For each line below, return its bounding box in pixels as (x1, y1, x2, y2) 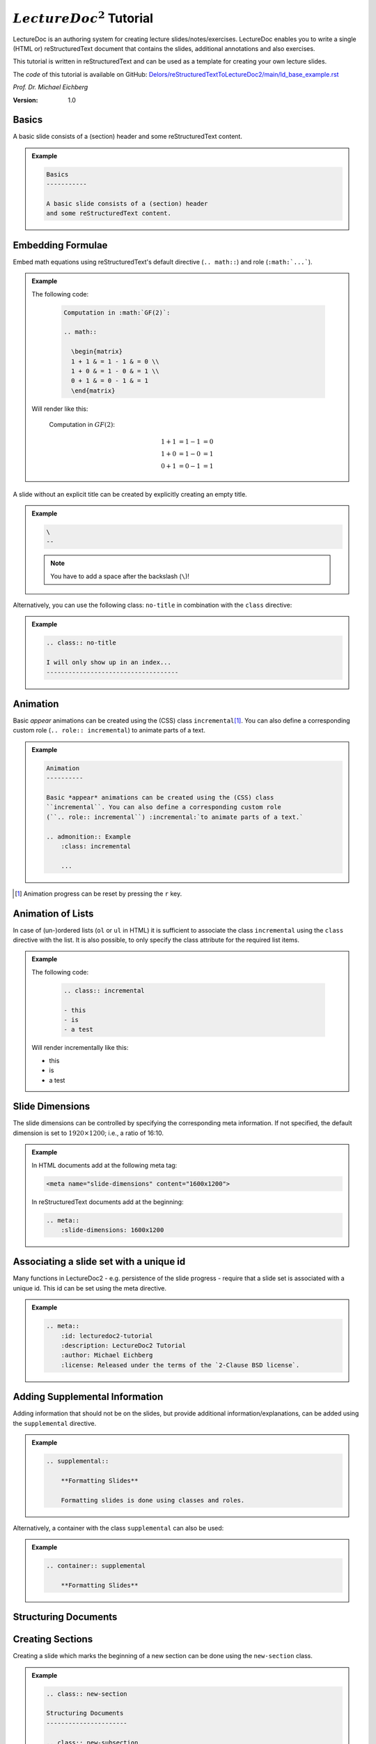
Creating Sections (13, 1633, 93, 1646)
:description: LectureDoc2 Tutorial (61, 1341, 186, 1349)
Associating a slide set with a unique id (13, 1256, 186, 1268)
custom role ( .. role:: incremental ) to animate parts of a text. (13, 726, 205, 735)
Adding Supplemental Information (13, 1391, 164, 1403)
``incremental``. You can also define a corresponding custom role (46, 803, 282, 811)
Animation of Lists (13, 908, 94, 919)
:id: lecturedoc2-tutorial (61, 1332, 153, 1339)
